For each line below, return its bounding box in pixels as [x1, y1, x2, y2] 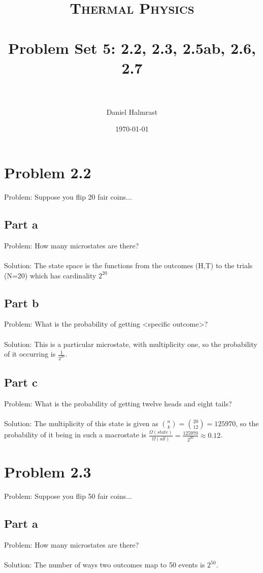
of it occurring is [4, 348, 56, 359]
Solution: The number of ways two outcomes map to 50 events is [4, 559, 205, 570]
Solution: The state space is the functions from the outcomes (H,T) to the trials [4, 260, 253, 270]
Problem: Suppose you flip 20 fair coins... [4, 192, 132, 202]
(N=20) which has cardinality [4, 270, 96, 280]
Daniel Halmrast [106, 106, 158, 117]
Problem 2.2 [4, 162, 91, 183]
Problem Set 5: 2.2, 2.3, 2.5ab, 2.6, [8, 37, 256, 58]
